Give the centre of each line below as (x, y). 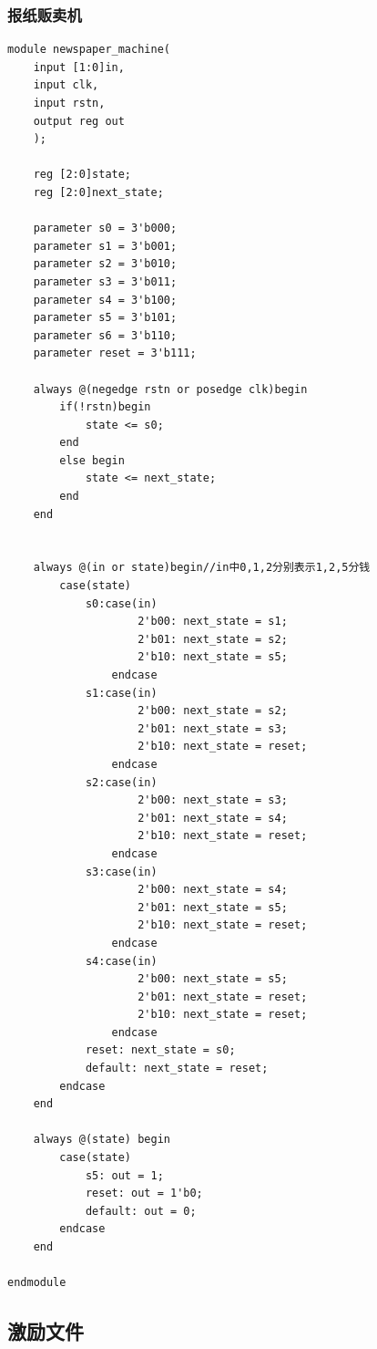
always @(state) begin (102, 1140)
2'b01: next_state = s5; (213, 907)
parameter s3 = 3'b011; (105, 281)
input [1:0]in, (79, 67)
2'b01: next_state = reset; (223, 996)
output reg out (79, 121)
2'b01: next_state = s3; (213, 728)
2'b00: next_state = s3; (213, 800)
